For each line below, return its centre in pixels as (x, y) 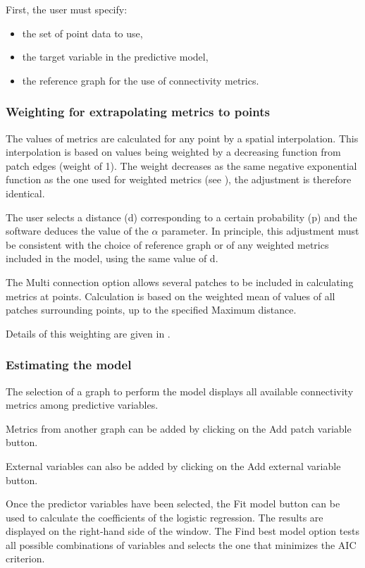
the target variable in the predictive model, (115, 57)
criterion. (25, 558)
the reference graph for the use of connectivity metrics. (141, 80)
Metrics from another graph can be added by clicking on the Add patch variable (179, 428)
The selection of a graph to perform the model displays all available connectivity (180, 391)
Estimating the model (69, 365)
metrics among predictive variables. (82, 405)
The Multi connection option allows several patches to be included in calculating (180, 282)
